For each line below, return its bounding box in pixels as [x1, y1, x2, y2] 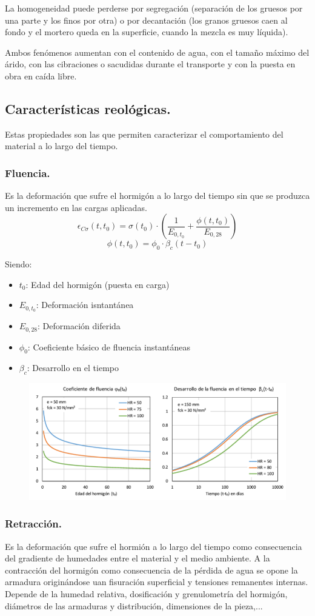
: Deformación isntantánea [36, 298, 134, 311]
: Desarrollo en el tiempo [27, 361, 119, 374]
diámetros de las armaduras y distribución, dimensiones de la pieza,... [5, 599, 263, 612]
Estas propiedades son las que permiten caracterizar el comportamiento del [5, 127, 283, 140]
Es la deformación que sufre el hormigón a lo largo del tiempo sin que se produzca [5, 189, 310, 202]
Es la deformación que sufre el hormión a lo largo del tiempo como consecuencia [5, 540, 302, 552]
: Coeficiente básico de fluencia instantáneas [27, 340, 190, 353]
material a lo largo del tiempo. [5, 139, 118, 152]
